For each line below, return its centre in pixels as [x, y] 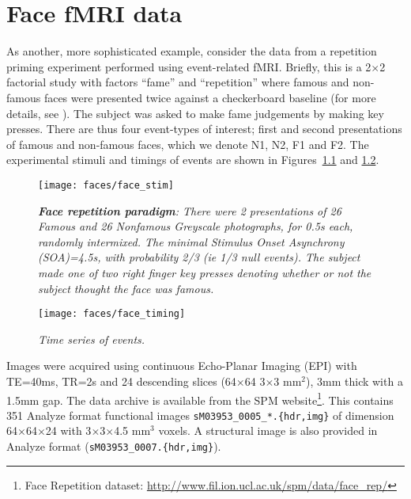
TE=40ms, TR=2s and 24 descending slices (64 [121, 381]
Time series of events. [92, 339]
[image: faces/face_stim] [106, 185]
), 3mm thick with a [354, 381]
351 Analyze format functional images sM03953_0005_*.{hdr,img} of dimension [200, 415]
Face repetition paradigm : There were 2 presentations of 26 [190, 210]
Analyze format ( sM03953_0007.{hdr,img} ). [114, 446]
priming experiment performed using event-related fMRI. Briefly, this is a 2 [189, 66]
